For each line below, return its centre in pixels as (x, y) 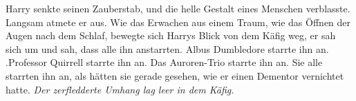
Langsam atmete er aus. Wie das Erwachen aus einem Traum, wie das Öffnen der (178, 22)
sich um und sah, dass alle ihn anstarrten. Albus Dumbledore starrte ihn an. (167, 48)
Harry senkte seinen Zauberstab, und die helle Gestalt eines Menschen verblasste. (178, 8)
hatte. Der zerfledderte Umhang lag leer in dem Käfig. (120, 89)
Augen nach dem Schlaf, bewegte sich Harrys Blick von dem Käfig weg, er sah (171, 35)
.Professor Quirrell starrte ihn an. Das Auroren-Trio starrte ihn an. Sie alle (164, 62)
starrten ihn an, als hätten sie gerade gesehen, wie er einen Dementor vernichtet (175, 75)
